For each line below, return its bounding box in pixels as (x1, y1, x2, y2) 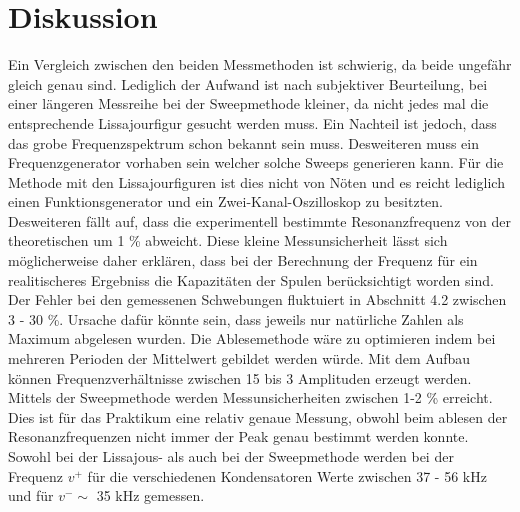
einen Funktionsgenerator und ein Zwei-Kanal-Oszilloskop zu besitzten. (8, 191, 443, 212)
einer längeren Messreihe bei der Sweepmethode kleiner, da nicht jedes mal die (8, 93, 489, 114)
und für (8, 485, 54, 506)
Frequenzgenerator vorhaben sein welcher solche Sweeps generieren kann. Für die (8, 152, 504, 173)
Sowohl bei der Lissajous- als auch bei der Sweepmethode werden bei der (8, 446, 454, 466)
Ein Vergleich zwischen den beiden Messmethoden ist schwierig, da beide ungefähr (8, 54, 512, 75)
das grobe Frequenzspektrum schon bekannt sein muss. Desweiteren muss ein (8, 132, 479, 153)
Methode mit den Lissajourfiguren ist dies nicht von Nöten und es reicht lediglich (8, 171, 505, 192)
